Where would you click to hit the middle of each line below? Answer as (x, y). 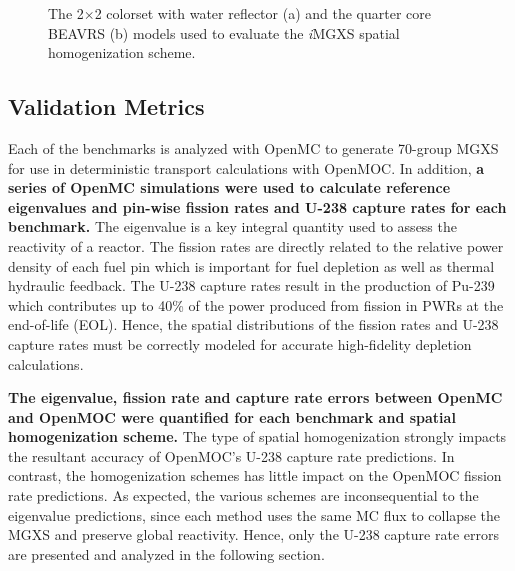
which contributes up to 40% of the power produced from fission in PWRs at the (256, 304)
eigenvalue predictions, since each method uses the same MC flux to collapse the (254, 514)
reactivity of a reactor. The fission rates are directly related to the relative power (256, 245)
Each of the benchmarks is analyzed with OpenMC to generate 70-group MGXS (253, 147)
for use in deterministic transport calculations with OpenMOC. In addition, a (246, 167)
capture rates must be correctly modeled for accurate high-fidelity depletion (240, 343)
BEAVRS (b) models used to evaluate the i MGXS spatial (224, 32)
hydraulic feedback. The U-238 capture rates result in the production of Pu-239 (251, 285)
